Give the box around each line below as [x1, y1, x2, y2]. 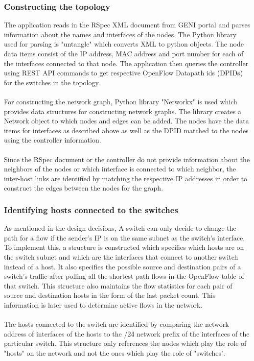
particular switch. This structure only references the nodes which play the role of [4, 338, 247, 348]
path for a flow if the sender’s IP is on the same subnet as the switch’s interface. [4, 232, 245, 242]
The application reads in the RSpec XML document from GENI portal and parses [4, 20, 251, 30]
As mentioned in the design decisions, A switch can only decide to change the [4, 223, 236, 233]
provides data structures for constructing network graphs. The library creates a [4, 106, 242, 116]
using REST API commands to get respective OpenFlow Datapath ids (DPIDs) [4, 68, 243, 78]
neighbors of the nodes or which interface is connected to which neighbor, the [4, 164, 236, 174]
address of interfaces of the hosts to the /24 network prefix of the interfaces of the [4, 328, 250, 338]
